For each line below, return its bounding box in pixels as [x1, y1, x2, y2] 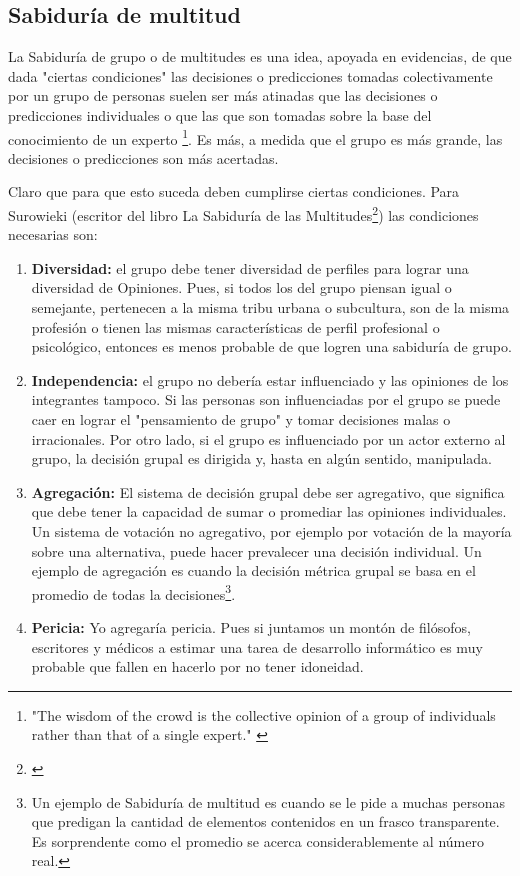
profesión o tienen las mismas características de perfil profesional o [31, 316, 440, 337]
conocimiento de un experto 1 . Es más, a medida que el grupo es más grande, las [8, 125, 503, 149]
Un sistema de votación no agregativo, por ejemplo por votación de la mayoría [31, 520, 512, 541]
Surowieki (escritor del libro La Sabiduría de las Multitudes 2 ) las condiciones [8, 202, 479, 225]
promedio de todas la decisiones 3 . [31, 580, 236, 604]
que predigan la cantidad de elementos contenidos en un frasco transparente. [31, 811, 500, 832]
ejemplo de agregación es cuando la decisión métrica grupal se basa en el [31, 560, 476, 581]
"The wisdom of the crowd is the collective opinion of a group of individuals [31, 704, 496, 725]
